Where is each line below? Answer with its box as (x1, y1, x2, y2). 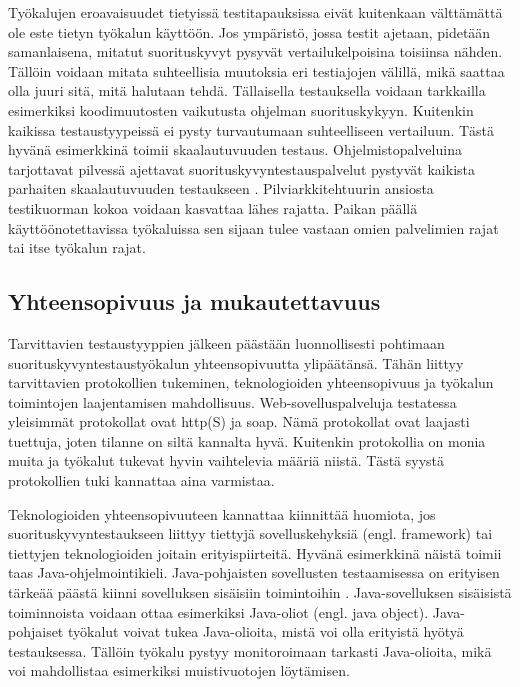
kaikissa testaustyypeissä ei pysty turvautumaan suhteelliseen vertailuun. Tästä (8, 119, 494, 140)
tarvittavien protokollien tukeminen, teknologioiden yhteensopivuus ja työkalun (8, 372, 494, 393)
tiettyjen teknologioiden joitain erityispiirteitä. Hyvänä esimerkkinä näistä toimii (8, 542, 502, 563)
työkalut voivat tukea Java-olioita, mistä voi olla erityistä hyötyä (67, 621, 464, 642)
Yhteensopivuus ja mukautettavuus (8, 286, 381, 317)
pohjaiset (8, 621, 64, 642)
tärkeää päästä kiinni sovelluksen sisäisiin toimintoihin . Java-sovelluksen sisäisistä (8, 582, 512, 603)
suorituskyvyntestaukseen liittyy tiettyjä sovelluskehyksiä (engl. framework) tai (8, 523, 493, 544)
